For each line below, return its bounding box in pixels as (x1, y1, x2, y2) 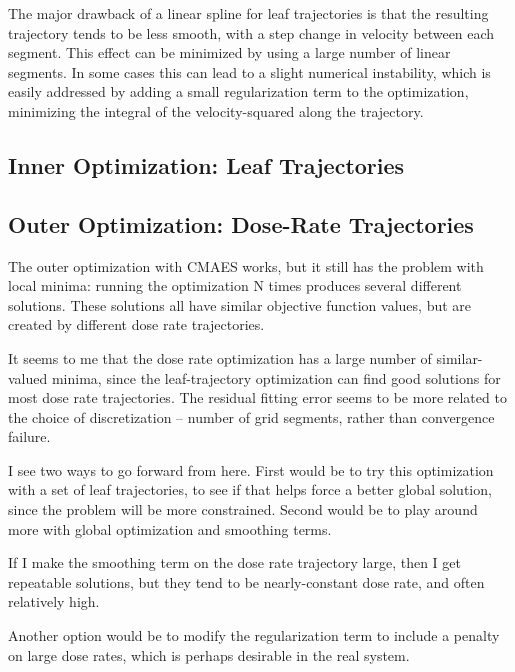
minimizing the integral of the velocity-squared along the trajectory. (8, 100, 424, 121)
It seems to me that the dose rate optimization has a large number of (8, 347, 432, 368)
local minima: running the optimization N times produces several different (8, 275, 462, 296)
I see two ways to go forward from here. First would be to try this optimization (8, 459, 494, 480)
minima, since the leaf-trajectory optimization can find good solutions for (51, 367, 501, 388)
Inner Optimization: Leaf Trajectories (8, 149, 405, 180)
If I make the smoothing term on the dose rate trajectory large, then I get (8, 552, 461, 573)
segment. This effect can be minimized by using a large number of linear (8, 42, 451, 63)
